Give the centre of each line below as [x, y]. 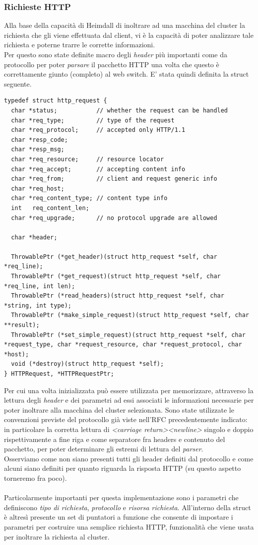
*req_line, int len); [40, 286]
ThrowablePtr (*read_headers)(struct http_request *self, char [118, 296]
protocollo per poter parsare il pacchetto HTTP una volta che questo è [112, 64]
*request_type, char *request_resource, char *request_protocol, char [123, 345]
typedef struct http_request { [56, 101]
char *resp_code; [39, 140]
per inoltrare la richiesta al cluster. [57, 536]
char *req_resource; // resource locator [88, 159]
